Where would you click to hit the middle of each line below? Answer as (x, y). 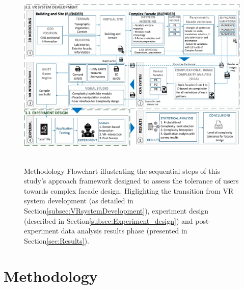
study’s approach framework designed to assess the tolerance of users (131, 181)
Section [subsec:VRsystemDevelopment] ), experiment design (116, 211)
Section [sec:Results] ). (57, 240)
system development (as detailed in (79, 201)
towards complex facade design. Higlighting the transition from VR (129, 190)
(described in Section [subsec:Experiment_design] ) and (109, 220)
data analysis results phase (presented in (124, 231)
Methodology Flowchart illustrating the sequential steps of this (122, 170)
